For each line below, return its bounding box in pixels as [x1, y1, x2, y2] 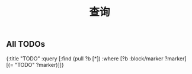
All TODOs [6, 39, 46, 49]
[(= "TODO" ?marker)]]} [6, 61, 64, 68]
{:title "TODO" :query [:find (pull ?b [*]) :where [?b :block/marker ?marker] [6, 54, 187, 62]
